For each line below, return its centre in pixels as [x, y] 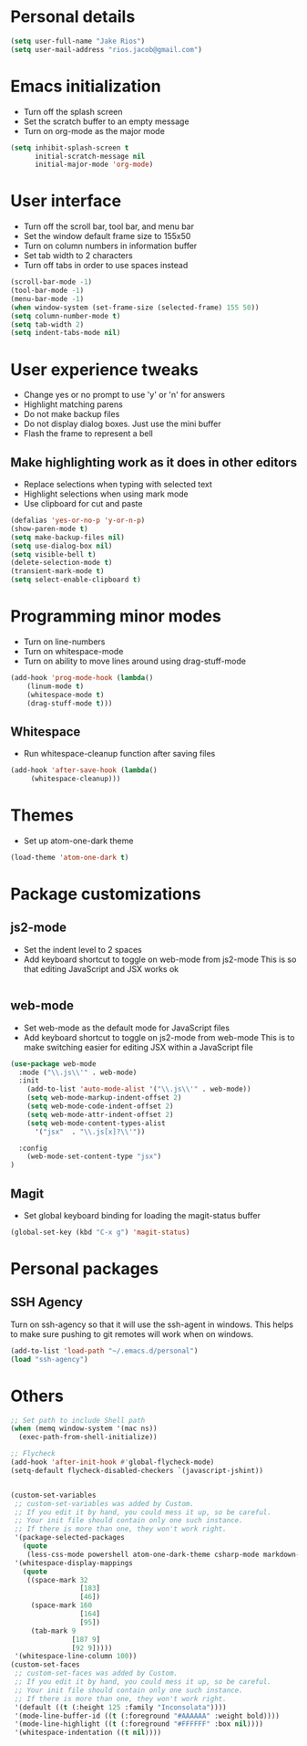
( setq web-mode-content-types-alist [97, 1123]
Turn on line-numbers [64, 642]
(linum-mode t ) [56, 686]
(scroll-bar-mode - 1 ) [51, 282]
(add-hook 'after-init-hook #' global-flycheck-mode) [113, 1462]
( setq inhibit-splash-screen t [70, 148]
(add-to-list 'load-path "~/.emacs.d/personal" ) [104, 1351]
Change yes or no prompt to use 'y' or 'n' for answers [124, 395]
